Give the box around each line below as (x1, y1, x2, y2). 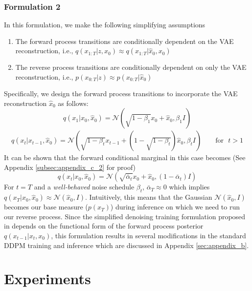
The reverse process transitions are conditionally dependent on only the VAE (15, 62, 247, 72)
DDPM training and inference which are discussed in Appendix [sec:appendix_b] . (4, 240, 249, 250)
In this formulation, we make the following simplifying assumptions (4, 20, 206, 30)
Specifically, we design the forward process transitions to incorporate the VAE (4, 88, 238, 98)
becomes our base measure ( (4, 202, 88, 212)
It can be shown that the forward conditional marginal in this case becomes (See (4, 152, 246, 163)
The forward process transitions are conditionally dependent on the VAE (15, 36, 234, 46)
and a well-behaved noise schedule (34, 182, 135, 192)
